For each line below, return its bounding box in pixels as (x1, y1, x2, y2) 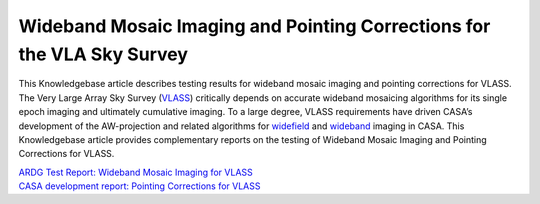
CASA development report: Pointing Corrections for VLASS (18, 180, 261, 192)
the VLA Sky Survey (18, 43, 189, 65)
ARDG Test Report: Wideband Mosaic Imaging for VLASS (18, 166, 254, 178)
